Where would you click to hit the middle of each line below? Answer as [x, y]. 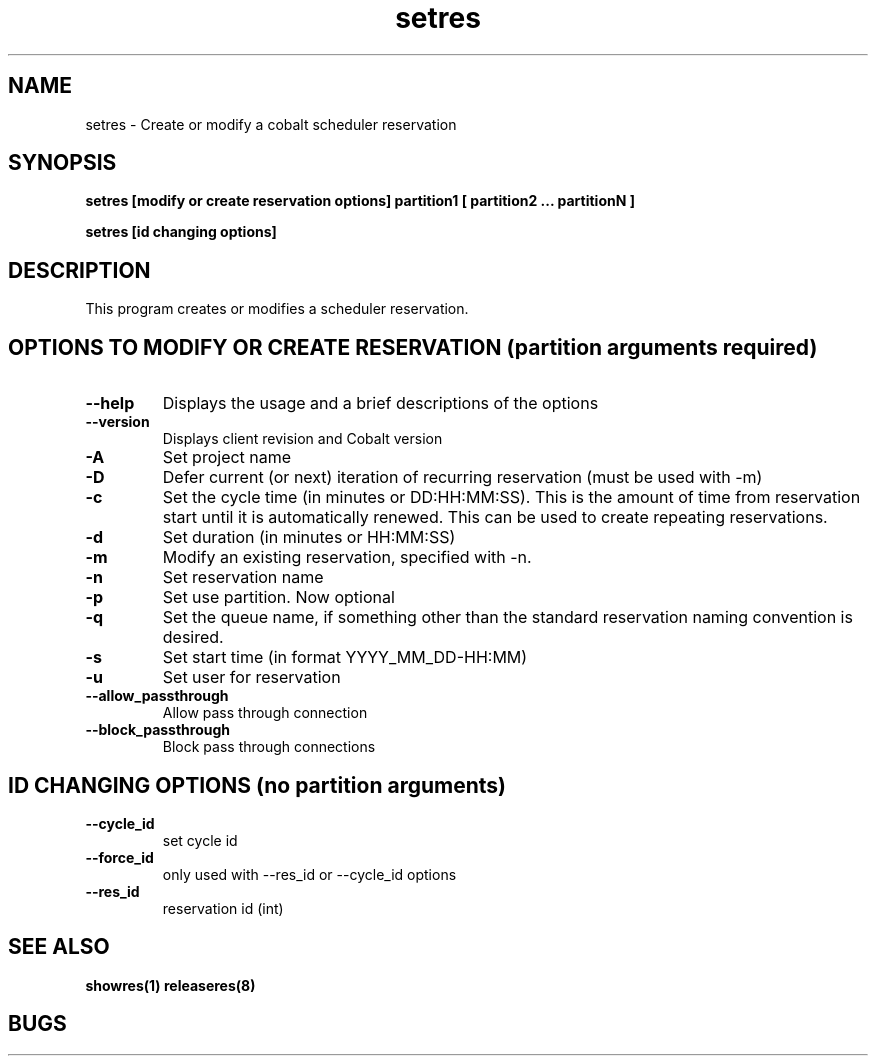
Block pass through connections [269, 747]
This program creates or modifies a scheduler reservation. [277, 309]
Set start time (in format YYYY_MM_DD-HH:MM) [345, 657]
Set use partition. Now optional [278, 597]
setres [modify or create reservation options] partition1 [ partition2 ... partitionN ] [360, 201]
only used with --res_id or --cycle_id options [309, 874]
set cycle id [200, 840]
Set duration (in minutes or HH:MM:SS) [309, 537]
